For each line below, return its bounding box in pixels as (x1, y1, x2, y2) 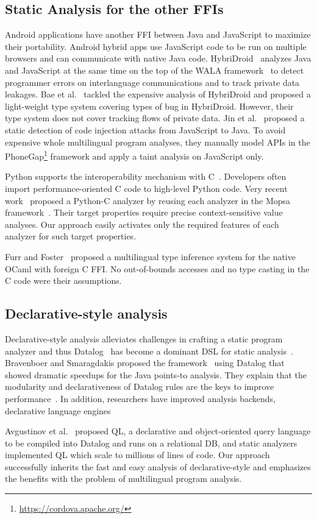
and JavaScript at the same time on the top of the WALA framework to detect (5, 63, 304, 76)
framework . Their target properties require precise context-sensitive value (5, 206, 283, 219)
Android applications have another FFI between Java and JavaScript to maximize (5, 28, 311, 41)
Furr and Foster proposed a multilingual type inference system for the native (5, 250, 296, 263)
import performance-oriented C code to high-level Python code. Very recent (5, 182, 288, 194)
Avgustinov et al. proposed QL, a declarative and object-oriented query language (5, 425, 311, 437)
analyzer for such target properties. (5, 230, 137, 242)
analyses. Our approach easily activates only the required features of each (5, 217, 279, 230)
